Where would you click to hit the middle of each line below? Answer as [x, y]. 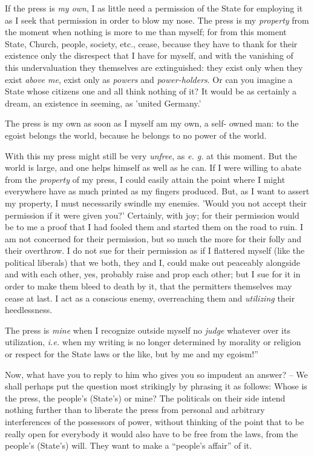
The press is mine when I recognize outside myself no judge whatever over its [148, 330]
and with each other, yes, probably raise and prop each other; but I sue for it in [153, 274]
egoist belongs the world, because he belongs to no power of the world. [136, 135]
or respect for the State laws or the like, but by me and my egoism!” [132, 354]
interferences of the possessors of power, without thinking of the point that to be [155, 421]
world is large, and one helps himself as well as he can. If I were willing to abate [153, 167]
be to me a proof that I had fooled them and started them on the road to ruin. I [154, 227]
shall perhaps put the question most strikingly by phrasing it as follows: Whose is [156, 386]
